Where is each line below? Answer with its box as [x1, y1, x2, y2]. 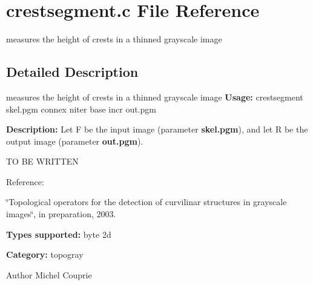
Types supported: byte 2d [6, 228, 111, 240]
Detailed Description [6, 62, 139, 81]
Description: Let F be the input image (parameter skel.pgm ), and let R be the [6, 123, 308, 136]
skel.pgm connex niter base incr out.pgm [6, 102, 156, 115]
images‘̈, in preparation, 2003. [6, 208, 116, 220]
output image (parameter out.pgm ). [6, 134, 143, 147]
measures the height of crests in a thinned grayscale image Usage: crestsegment [6, 90, 303, 103]
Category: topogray [6, 248, 84, 261]
